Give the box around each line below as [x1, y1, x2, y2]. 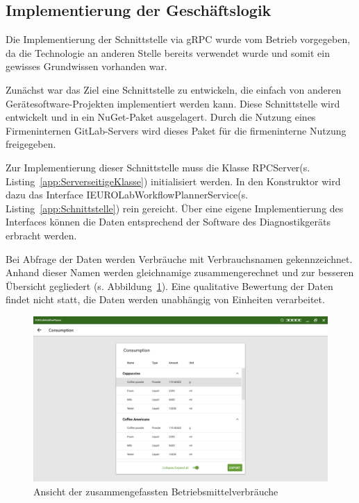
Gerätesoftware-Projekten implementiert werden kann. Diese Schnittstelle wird [6, 96, 340, 110]
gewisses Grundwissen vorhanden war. [6, 59, 167, 74]
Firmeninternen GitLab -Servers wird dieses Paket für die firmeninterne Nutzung [6, 123, 347, 137]
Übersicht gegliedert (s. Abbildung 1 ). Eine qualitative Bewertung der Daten [6, 278, 333, 293]
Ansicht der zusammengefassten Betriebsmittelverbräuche [33, 484, 278, 498]
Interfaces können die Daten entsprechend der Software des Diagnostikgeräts [6, 214, 331, 229]
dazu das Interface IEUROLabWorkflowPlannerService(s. [6, 187, 249, 202]
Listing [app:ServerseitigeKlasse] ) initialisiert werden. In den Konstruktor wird [6, 173, 341, 188]
